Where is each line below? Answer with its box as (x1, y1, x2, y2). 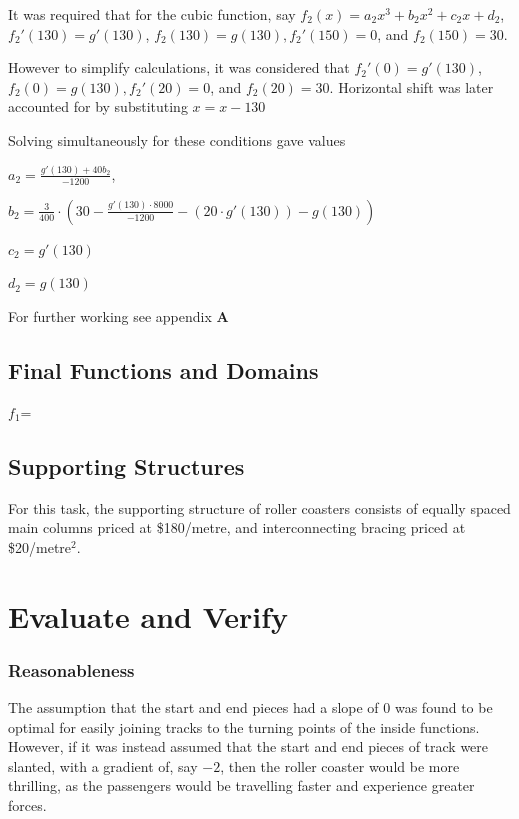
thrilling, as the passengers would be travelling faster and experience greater (8, 775, 475, 796)
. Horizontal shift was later (329, 76, 494, 97)
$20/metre (8, 536, 72, 557)
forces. (8, 794, 47, 815)
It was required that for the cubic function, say (8, 4, 296, 24)
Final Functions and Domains (8, 354, 319, 385)
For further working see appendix (8, 305, 212, 326)
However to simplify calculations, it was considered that (8, 57, 350, 78)
